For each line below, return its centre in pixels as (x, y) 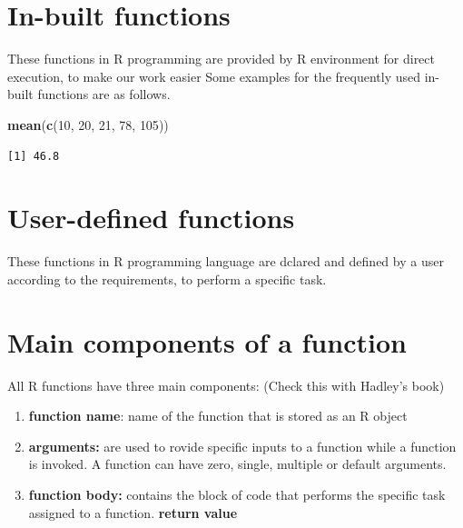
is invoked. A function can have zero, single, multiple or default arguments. (237, 464)
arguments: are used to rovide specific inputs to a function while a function (242, 446)
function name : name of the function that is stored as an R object (218, 416)
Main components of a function (207, 341)
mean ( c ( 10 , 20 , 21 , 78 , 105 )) (88, 124)
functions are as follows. (104, 94)
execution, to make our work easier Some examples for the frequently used (214, 76)
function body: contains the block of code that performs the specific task (237, 494)
